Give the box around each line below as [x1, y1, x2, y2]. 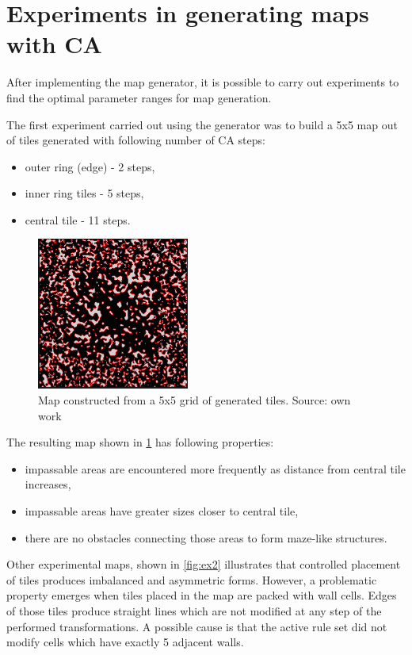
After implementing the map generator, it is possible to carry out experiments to [6, 74, 399, 90]
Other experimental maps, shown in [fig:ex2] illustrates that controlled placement [6, 556, 401, 573]
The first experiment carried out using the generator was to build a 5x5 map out [6, 116, 398, 132]
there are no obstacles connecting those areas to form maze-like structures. [25, 529, 387, 546]
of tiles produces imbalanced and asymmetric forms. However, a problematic [6, 571, 377, 588]
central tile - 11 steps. [25, 211, 131, 228]
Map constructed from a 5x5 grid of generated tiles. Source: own [38, 392, 351, 408]
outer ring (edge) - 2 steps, [25, 158, 155, 174]
